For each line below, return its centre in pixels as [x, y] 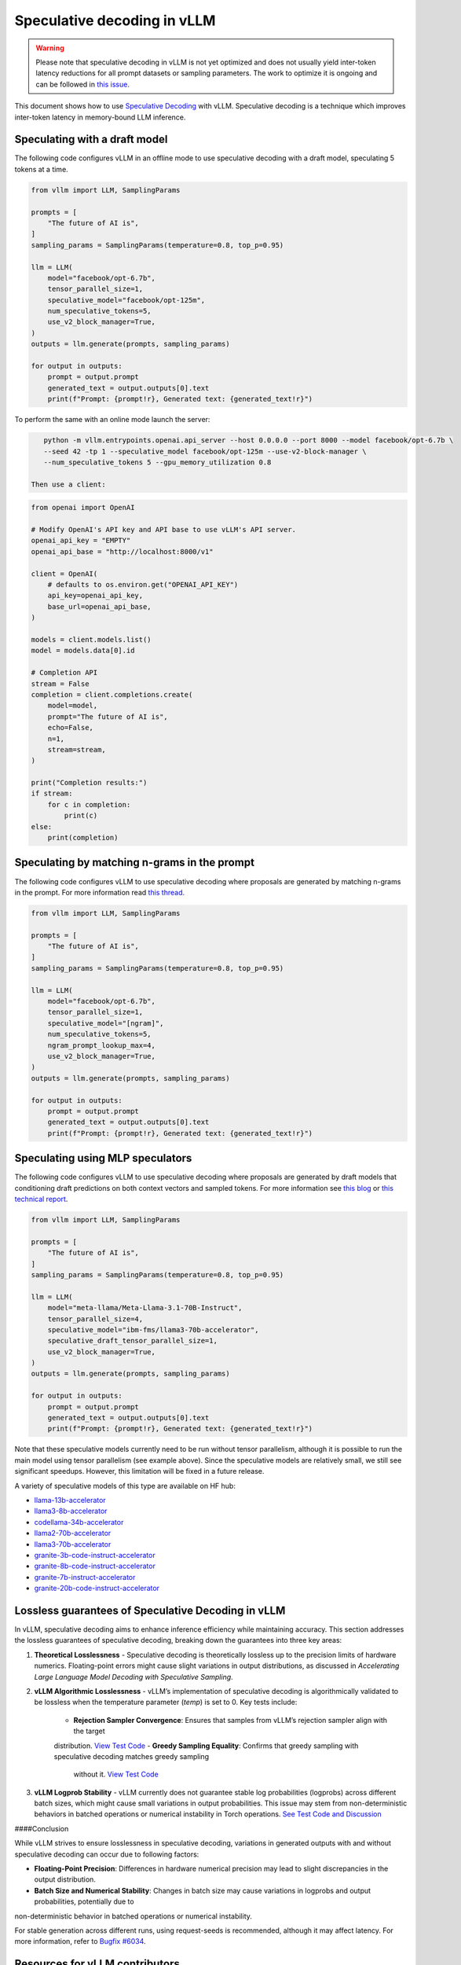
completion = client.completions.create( [112, 694]
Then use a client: [68, 484]
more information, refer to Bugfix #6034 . [80, 1941]
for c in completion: [89, 804]
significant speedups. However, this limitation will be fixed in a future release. [139, 1471]
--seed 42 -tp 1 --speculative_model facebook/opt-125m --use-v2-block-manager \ [205, 451]
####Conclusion [42, 1828]
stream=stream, [77, 749]
